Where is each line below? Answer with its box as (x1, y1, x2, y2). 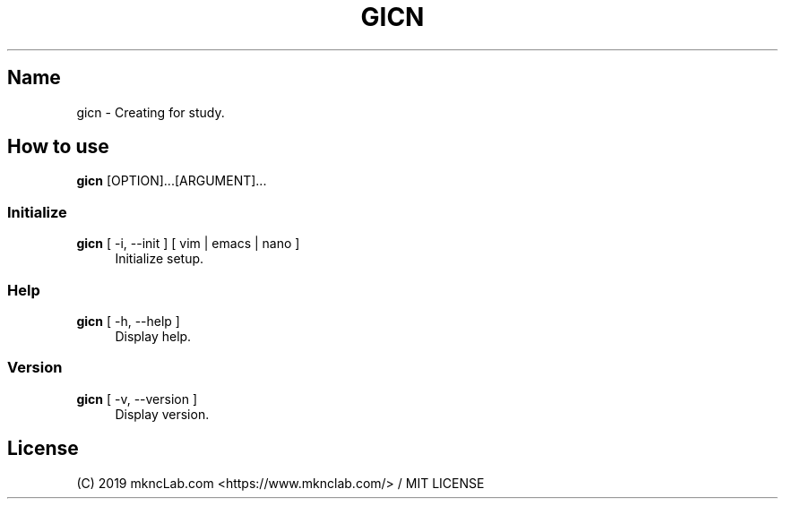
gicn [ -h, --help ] (76, 313, 180, 329)
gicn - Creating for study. (76, 104, 225, 120)
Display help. (115, 328, 192, 344)
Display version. (115, 406, 210, 422)
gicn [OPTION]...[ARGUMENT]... (76, 173, 267, 189)
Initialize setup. (115, 251, 204, 267)
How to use (7, 135, 109, 159)
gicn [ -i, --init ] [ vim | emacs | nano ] (76, 236, 300, 252)
